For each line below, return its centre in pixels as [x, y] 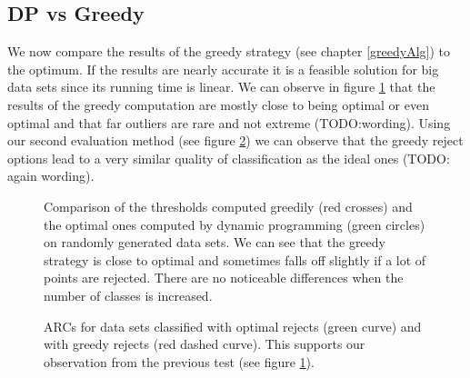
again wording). [51, 176]
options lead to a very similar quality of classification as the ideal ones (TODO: [229, 158]
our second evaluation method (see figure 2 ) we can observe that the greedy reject [235, 140]
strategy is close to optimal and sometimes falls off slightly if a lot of [235, 259]
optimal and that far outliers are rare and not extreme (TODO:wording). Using [229, 122]
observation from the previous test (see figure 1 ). [179, 361]
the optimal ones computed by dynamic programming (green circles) [235, 224]
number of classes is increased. [128, 295]
